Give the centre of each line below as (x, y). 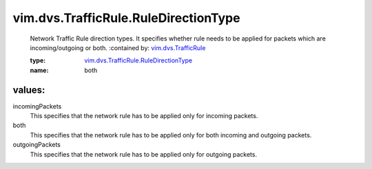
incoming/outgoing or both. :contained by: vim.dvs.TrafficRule (118, 47)
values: (29, 90)
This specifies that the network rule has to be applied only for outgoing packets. (144, 154)
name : (39, 70)
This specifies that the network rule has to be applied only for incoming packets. (144, 116)
